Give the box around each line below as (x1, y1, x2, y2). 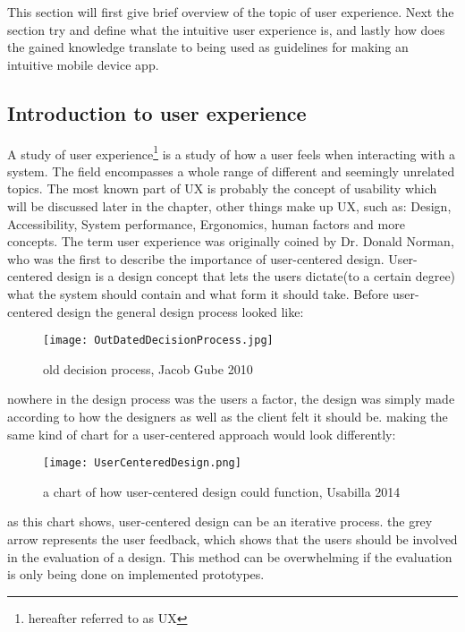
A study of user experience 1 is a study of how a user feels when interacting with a (7, 141, 456, 163)
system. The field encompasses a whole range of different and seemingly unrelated (7, 161, 455, 180)
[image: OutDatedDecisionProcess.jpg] (43, 334, 274, 347)
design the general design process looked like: (56, 302, 304, 320)
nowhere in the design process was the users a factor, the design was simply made (7, 389, 455, 408)
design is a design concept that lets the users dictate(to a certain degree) (56, 267, 456, 286)
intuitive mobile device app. (7, 55, 159, 73)
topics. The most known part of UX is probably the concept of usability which (7, 179, 437, 198)
